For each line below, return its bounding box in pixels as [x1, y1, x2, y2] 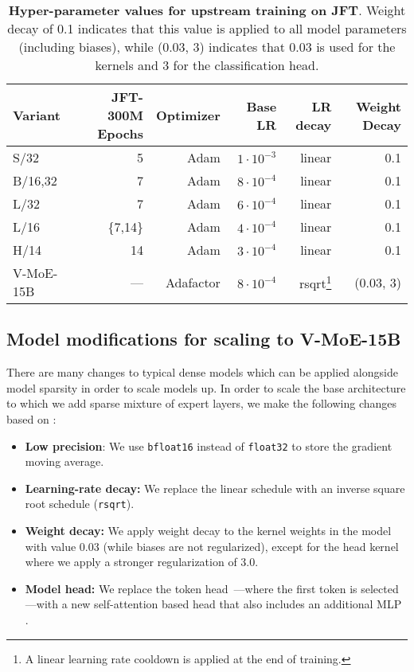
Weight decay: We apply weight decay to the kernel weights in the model [25, 522, 392, 539]
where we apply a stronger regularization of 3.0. [25, 553, 259, 570]
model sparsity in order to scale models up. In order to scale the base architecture [6, 379, 406, 396]
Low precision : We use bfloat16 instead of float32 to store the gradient [25, 437, 393, 454]
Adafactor [165, 272, 221, 291]
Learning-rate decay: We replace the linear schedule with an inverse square [25, 479, 405, 496]
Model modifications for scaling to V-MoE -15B [6, 326, 401, 351]
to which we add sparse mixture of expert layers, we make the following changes [6, 395, 397, 412]
